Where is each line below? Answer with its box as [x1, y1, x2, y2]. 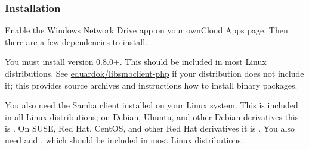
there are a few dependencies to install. [5, 35, 147, 48]
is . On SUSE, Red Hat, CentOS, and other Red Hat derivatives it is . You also [5, 122, 295, 135]
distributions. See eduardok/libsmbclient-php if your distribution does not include [5, 67, 304, 79]
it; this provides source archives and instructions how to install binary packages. [5, 79, 298, 91]
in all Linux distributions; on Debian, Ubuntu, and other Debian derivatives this [5, 110, 299, 123]
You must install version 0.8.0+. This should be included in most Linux [5, 55, 267, 68]
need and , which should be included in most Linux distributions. [5, 133, 243, 146]
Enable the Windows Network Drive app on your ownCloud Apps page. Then [5, 24, 288, 36]
